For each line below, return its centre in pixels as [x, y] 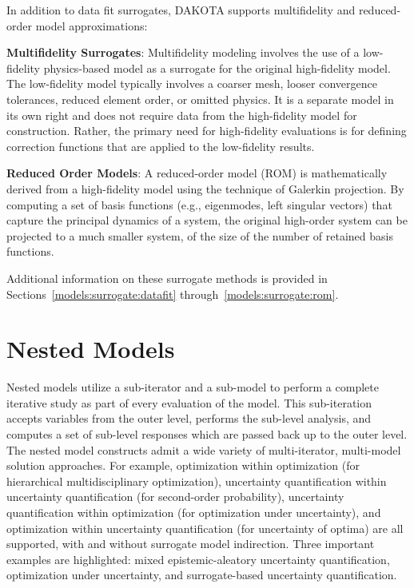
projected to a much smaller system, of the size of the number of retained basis [200, 235]
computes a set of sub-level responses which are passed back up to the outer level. [207, 434]
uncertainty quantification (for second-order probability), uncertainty [175, 497]
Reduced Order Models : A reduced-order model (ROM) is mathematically [197, 173]
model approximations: [92, 25]
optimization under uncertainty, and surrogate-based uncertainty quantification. [202, 575]
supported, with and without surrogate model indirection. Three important [191, 544]
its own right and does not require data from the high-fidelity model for [182, 115]
